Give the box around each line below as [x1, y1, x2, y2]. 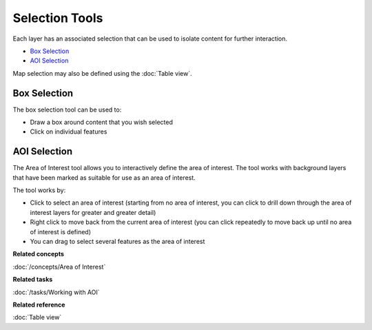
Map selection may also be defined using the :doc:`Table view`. [12, 69, 192, 77]
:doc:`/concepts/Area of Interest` [12, 262, 106, 271]
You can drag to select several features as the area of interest [30, 238, 205, 246]
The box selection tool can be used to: [12, 105, 122, 114]
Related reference [12, 300, 65, 309]
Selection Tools [12, 10, 103, 25]
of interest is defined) [30, 227, 92, 236]
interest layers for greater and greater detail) [30, 208, 156, 216]
